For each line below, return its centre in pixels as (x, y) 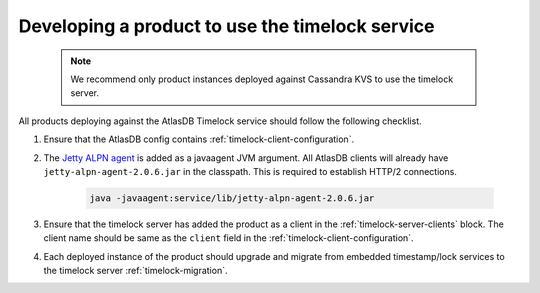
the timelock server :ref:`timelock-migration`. (135, 271)
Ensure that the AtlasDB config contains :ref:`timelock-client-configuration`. (199, 139)
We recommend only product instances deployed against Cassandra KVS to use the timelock (262, 79)
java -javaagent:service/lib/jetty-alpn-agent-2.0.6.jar (232, 198)
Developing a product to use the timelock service (226, 26)
